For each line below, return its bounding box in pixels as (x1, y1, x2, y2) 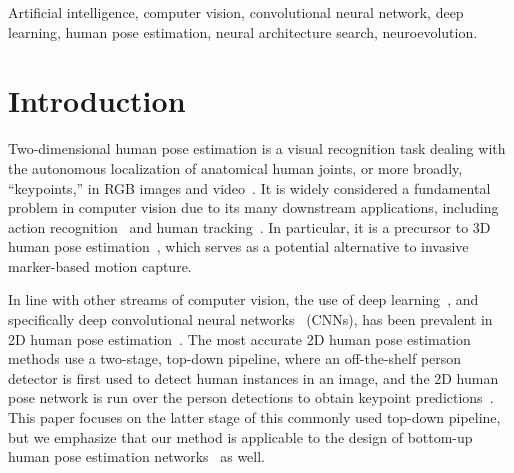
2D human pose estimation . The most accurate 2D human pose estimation (8, 328, 471, 349)
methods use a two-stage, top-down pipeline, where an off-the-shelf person (8, 348, 462, 369)
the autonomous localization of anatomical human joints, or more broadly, (8, 157, 463, 178)
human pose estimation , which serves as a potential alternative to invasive (8, 236, 469, 257)
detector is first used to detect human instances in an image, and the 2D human (8, 367, 499, 388)
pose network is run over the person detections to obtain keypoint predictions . (8, 387, 494, 408)
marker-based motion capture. (8, 255, 192, 276)
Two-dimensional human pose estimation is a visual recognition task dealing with (8, 138, 506, 159)
